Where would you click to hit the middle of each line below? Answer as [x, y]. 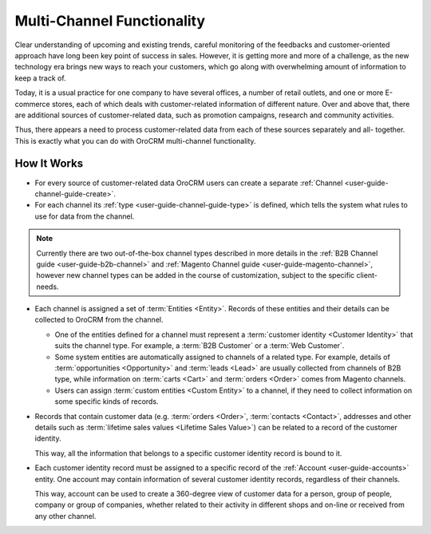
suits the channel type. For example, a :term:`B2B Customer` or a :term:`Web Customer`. [200, 346]
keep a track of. [41, 78]
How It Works [49, 164]
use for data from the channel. [85, 216]
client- [367, 275]
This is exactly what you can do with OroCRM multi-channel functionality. [135, 140]
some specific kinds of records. [107, 401]
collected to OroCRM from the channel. [99, 320]
